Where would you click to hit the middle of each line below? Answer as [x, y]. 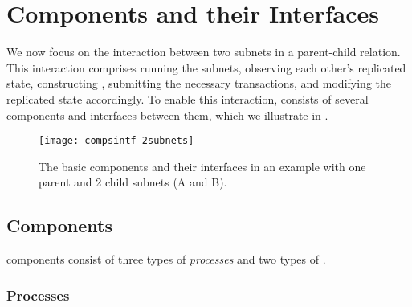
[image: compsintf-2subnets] [116, 141]
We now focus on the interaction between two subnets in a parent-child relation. [204, 52]
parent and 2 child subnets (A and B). [133, 182]
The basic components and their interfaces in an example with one [202, 166]
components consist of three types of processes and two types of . [166, 259]
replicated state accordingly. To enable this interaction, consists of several [188, 98]
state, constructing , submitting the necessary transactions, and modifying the [199, 83]
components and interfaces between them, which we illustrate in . [167, 115]
